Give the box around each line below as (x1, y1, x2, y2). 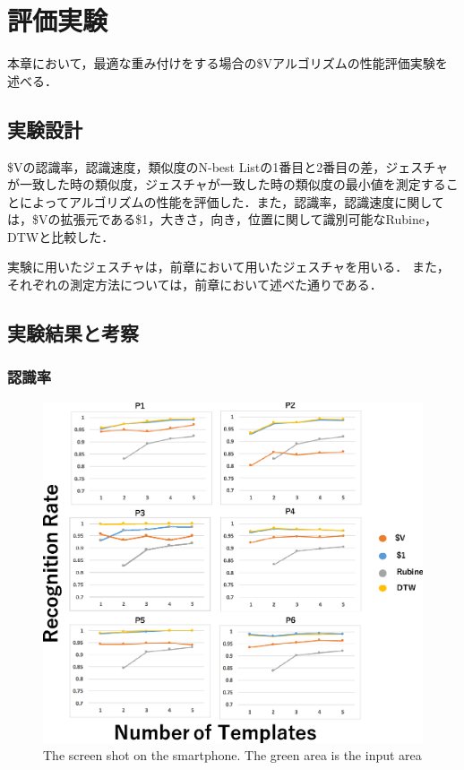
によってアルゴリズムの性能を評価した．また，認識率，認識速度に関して (19, 192, 444, 211)
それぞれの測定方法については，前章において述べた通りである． (7, 275, 382, 294)
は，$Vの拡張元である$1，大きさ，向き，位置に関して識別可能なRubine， (7, 210, 437, 229)
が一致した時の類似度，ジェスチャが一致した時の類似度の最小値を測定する (7, 175, 446, 194)
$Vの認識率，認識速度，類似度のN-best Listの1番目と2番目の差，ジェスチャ (7, 157, 449, 176)
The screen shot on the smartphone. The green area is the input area (43, 746, 422, 765)
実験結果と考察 (7, 319, 139, 347)
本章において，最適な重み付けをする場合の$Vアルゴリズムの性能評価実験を (7, 54, 448, 73)
